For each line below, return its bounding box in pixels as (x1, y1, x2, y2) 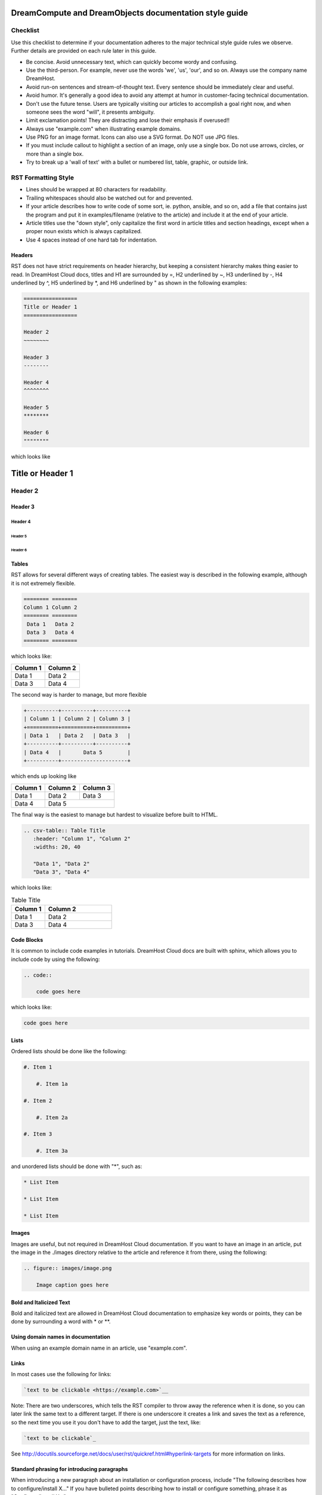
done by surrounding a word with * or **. (11, 1318, 111, 1325)
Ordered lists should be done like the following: (11, 1048, 127, 1055)
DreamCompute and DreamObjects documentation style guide (11, 8, 249, 18)
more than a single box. (26, 150, 83, 157)
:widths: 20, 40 (33, 844, 80, 850)
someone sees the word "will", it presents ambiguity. (26, 108, 155, 115)
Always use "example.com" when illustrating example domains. (26, 125, 182, 132)
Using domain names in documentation (11, 1334, 110, 1341)
